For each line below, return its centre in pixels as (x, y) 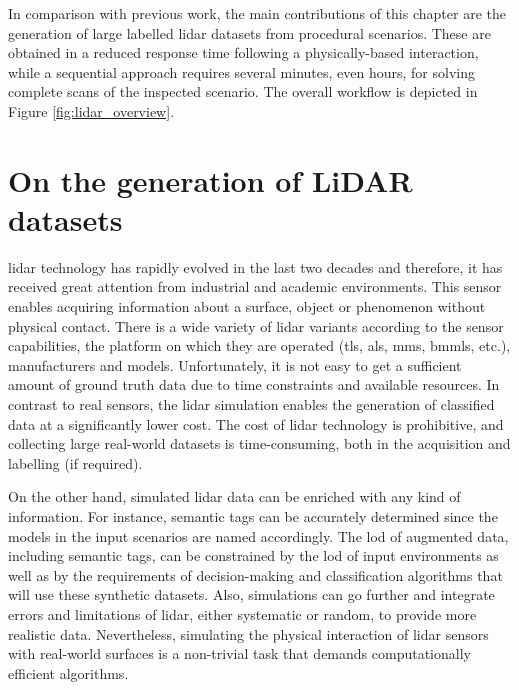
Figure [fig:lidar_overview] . (91, 110)
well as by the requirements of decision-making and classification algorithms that (255, 574)
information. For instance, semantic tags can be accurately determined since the (253, 516)
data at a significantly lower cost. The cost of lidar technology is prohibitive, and (256, 423)
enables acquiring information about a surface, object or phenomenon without (247, 306)
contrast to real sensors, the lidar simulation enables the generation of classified (251, 404)
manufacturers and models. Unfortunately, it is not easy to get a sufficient (235, 364)
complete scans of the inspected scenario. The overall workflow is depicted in (243, 91)
